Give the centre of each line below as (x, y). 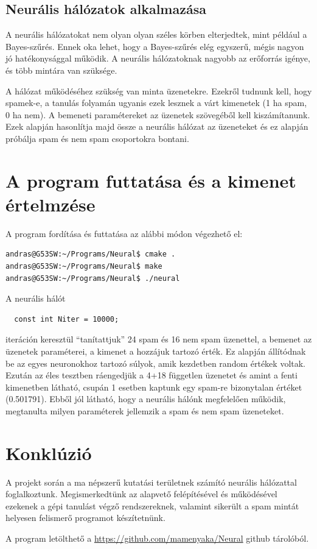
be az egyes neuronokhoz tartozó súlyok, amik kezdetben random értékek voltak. (156, 363)
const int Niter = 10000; (67, 319)
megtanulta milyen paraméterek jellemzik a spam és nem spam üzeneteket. (145, 410)
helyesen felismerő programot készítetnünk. (85, 518)
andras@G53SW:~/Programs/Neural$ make (84, 267)
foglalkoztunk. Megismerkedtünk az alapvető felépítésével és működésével (141, 494)
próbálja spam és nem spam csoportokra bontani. (97, 138)
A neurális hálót (36, 298)
